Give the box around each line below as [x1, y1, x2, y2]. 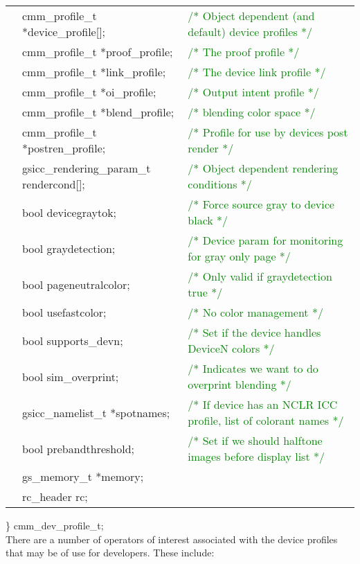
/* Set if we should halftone [188, 432, 323, 448]
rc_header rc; [22, 488, 88, 504]
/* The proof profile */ [188, 44, 300, 60]
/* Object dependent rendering [188, 160, 339, 176]
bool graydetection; [22, 240, 116, 256]
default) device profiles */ [188, 24, 313, 39]
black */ [188, 212, 228, 228]
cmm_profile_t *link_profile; [22, 64, 166, 80]
